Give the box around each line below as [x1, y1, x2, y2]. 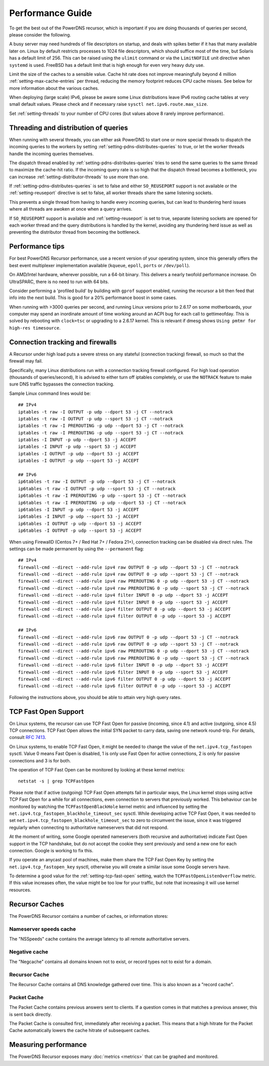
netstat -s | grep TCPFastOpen [18, 778, 95, 784]
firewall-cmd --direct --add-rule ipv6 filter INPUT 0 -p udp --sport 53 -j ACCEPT [18, 669, 229, 675]
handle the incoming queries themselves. [9, 150, 94, 157]
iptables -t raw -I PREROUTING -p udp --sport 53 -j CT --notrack [18, 430, 184, 435]
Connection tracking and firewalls [9, 338, 117, 347]
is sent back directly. [9, 1011, 52, 1017]
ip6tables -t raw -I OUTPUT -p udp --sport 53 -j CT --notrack [18, 486, 176, 491]
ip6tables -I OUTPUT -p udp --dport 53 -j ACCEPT [18, 521, 142, 526]
